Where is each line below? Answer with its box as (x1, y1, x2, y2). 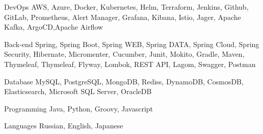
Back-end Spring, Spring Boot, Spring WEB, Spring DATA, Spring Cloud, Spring (4, 38, 259, 49)
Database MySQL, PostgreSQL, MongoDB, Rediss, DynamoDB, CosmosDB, (4, 76, 244, 86)
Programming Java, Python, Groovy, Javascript (4, 103, 153, 114)
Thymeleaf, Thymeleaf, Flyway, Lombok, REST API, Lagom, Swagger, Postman (4, 58, 256, 69)
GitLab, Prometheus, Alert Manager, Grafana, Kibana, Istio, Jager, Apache (4, 11, 241, 22)
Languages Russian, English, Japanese (4, 120, 123, 131)
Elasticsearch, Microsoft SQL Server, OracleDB (4, 86, 152, 97)
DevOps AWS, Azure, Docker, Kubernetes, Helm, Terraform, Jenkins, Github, (4, 2, 249, 12)
